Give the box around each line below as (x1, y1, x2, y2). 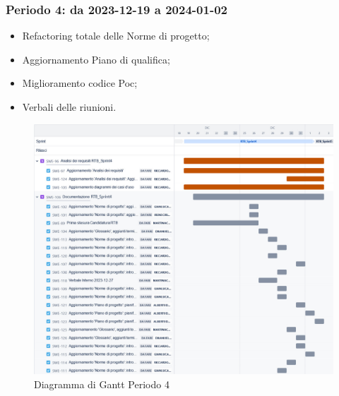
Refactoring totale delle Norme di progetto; (22, 28, 210, 43)
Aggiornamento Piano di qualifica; (22, 52, 170, 66)
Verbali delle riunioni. (22, 100, 117, 114)
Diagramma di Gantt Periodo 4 (34, 376, 169, 391)
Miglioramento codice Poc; (22, 76, 138, 90)
